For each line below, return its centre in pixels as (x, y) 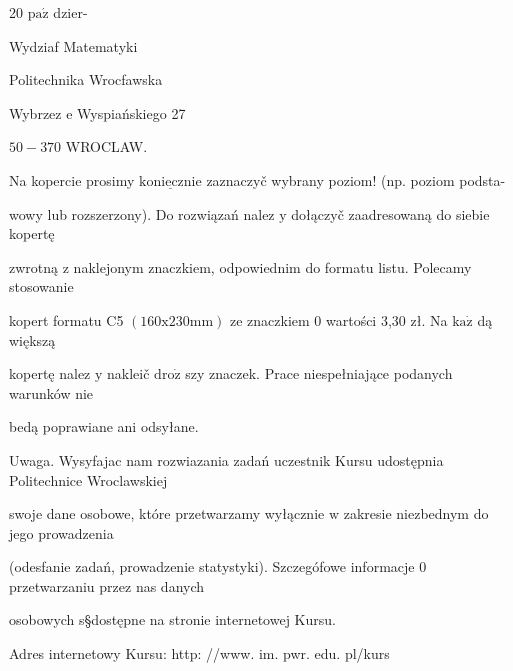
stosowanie (41, 286)
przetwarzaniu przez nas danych (107, 585)
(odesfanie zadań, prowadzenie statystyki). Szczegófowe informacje (212, 566)
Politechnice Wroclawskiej (88, 479)
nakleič (128, 373)
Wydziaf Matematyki (73, 45)
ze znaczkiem (269, 319)
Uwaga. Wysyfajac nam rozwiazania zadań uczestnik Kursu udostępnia (226, 459)
